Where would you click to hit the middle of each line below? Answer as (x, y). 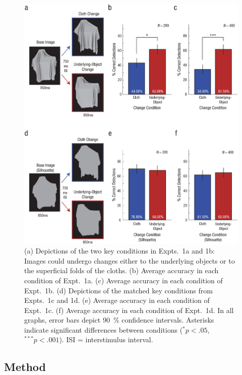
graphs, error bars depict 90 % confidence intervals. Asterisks (119, 320)
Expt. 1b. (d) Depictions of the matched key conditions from (118, 290)
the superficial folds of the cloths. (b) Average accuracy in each (122, 270)
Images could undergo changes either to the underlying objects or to (130, 260)
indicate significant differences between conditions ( (104, 329)
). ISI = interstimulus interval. (106, 339)
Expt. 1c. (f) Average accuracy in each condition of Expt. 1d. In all (129, 310)
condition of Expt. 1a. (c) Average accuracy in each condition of (124, 280)
